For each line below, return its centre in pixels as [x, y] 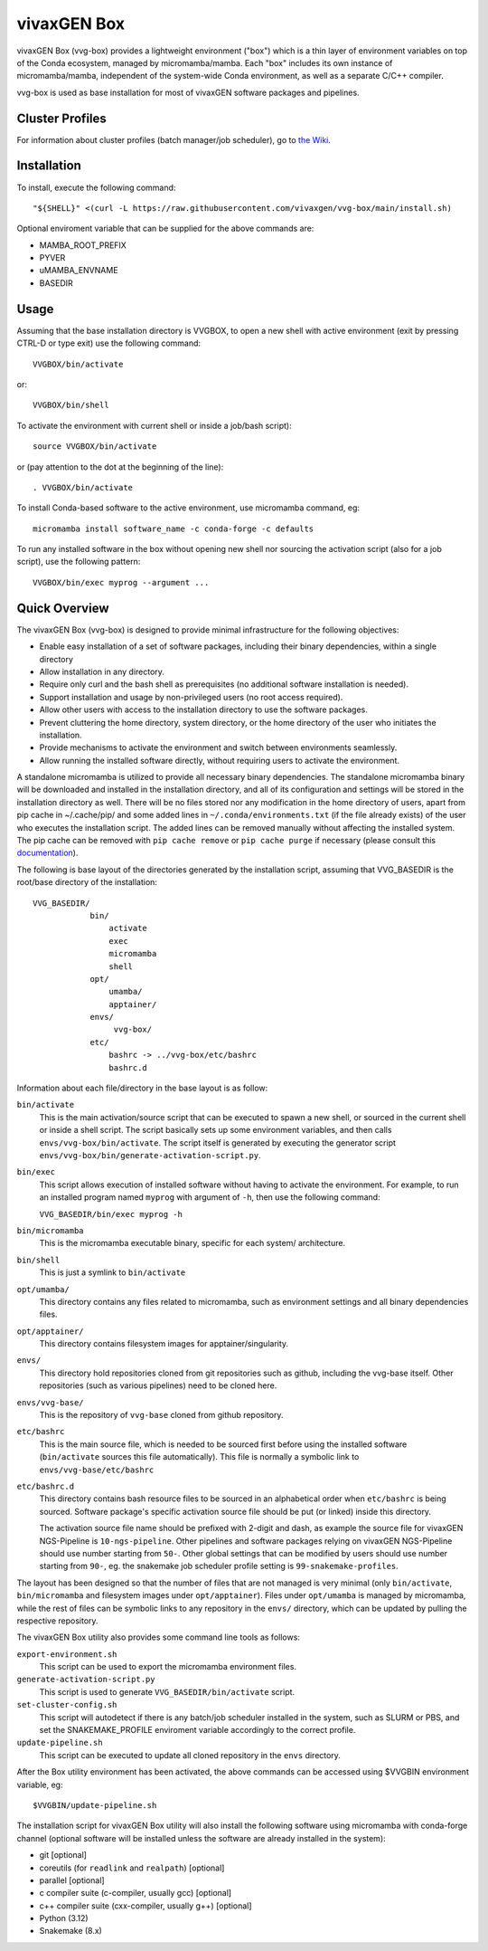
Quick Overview [63, 608]
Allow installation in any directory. [102, 671]
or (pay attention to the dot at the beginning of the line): [120, 467]
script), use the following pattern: [79, 562]
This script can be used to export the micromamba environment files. [168, 1667]
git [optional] [63, 1855]
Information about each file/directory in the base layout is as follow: [142, 1088]
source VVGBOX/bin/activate [95, 447]
